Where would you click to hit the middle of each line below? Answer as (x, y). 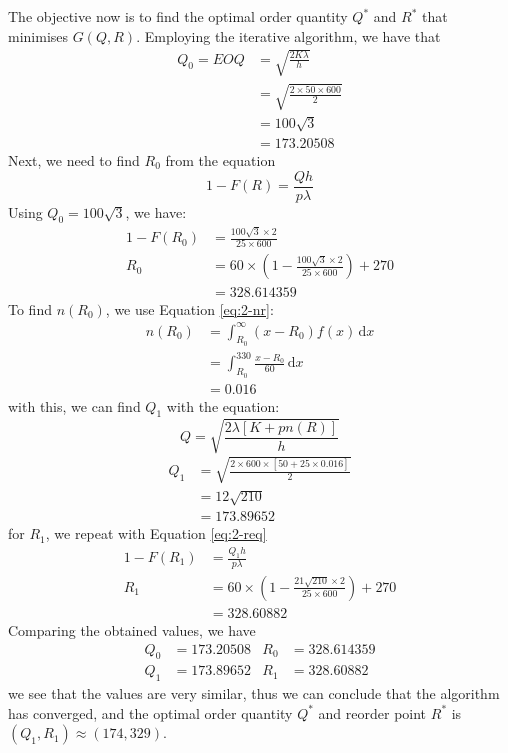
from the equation (220, 159)
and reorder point (372, 712)
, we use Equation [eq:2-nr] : (189, 308)
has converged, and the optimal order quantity (150, 712)
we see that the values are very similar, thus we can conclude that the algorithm (254, 693)
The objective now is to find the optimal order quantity (178, 16)
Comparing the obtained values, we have (132, 629)
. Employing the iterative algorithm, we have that (288, 35)
